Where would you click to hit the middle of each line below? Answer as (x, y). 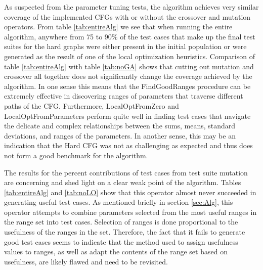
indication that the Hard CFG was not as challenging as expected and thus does (128, 145)
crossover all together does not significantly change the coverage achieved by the (128, 76)
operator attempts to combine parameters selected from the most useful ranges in (130, 212)
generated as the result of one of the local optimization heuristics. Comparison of (129, 56)
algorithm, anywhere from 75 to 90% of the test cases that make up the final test (130, 36)
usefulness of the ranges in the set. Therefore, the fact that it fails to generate (125, 232)
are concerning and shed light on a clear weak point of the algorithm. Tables (123, 182)
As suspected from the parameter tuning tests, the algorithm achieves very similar (131, 7)
